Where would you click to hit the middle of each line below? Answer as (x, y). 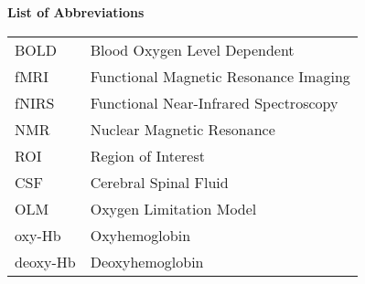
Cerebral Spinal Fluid (159, 182)
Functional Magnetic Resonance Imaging (220, 76)
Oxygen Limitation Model (173, 208)
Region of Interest (147, 155)
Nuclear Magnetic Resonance (182, 129)
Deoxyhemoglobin (147, 261)
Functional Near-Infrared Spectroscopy (214, 102)
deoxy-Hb (45, 261)
